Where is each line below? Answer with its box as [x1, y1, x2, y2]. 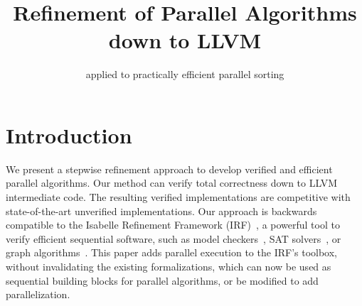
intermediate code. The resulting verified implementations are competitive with [6, 190, 351, 204]
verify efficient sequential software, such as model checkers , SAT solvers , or [6, 231, 341, 246]
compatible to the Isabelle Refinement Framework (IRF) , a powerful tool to [6, 217, 340, 232]
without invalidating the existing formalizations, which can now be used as [6, 259, 331, 273]
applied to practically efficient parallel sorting [85, 67, 284, 82]
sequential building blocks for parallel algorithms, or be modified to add [6, 273, 319, 288]
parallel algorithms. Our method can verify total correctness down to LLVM [6, 175, 337, 190]
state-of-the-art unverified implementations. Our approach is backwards [6, 203, 317, 218]
